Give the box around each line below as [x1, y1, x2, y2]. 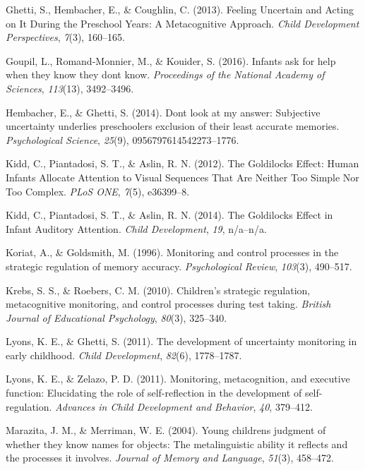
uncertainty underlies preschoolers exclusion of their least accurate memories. [6, 119, 340, 133]
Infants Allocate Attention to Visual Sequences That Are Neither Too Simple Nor [6, 169, 359, 184]
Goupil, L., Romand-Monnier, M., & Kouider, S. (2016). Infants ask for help [6, 53, 336, 68]
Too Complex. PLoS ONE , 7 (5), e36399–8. [6, 183, 190, 198]
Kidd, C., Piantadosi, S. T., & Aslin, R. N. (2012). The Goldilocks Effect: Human [6, 156, 359, 171]
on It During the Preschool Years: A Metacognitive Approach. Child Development [6, 16, 359, 30]
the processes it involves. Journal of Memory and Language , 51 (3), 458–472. [6, 450, 334, 465]
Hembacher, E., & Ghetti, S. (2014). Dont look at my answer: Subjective [6, 104, 321, 119]
